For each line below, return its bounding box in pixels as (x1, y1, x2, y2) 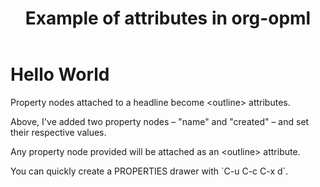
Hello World (10, 63, 110, 86)
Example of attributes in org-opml (24, 7, 312, 30)
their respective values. (10, 126, 107, 138)
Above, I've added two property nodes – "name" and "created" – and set (10, 115, 310, 127)
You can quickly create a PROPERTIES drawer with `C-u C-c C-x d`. (10, 165, 289, 177)
